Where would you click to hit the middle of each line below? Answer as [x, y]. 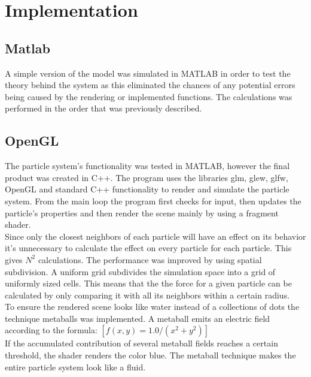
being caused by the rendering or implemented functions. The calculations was [149, 96]
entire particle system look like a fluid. [75, 367]
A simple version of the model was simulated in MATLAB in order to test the [148, 73]
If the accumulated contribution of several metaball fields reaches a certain [141, 343]
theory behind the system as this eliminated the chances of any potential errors [150, 85]
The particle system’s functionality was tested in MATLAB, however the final [147, 166]
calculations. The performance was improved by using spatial [150, 259]
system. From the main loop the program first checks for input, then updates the [153, 200]
